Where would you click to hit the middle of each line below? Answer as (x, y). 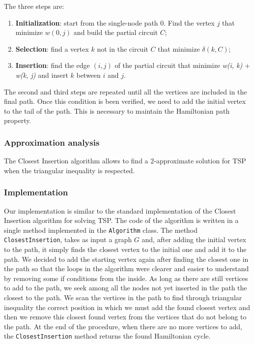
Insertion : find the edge (53, 65)
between (88, 75)
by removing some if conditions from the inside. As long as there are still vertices (126, 278)
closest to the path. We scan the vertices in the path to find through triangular (123, 297)
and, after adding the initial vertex (194, 239)
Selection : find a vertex (52, 48)
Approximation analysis (52, 142)
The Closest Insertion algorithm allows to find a (76, 161)
